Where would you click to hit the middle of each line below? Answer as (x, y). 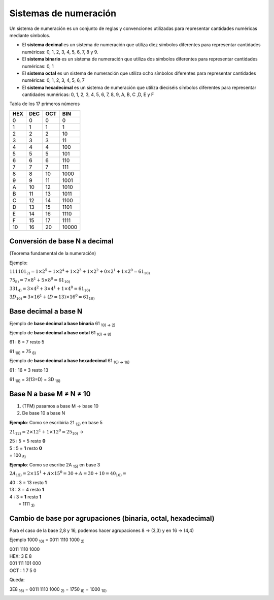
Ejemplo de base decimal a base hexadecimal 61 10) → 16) (70, 361)
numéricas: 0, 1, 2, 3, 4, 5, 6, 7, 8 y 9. (60, 52)
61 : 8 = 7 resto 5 (27, 342)
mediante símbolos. (30, 35)
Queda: (17, 580)
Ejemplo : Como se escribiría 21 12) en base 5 (56, 423)
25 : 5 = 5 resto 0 (27, 441)
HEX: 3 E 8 (21, 556)
